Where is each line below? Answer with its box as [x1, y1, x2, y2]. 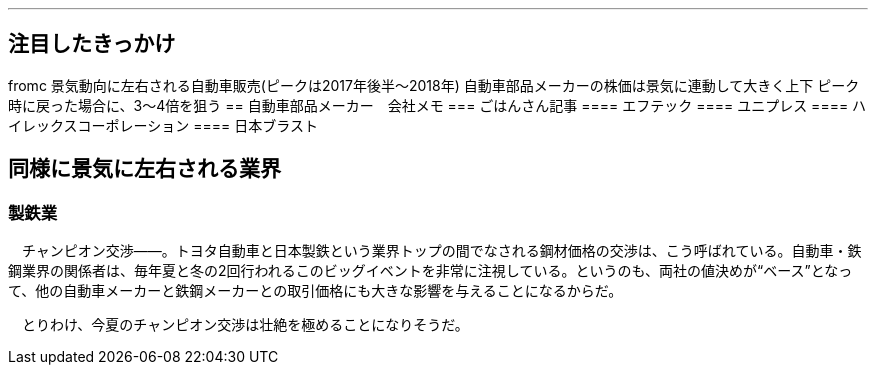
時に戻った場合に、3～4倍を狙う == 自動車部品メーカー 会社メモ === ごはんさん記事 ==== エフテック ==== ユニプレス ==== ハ [8, 96, 867, 114]
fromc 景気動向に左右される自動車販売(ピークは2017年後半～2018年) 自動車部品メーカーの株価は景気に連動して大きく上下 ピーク [8, 76, 860, 94]
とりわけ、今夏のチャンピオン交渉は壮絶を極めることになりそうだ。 [21, 316, 469, 334]
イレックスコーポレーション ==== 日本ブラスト [8, 116, 318, 134]
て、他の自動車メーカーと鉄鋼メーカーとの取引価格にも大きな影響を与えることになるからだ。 [8, 282, 623, 300]
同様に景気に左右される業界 [8, 156, 281, 182]
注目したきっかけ [8, 31, 176, 57]
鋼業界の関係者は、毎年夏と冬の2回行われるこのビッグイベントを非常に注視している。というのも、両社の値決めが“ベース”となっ [8, 262, 853, 280]
